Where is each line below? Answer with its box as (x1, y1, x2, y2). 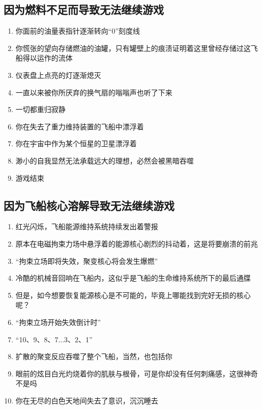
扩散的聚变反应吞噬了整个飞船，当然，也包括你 (15, 351, 172, 362)
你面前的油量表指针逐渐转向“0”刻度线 (15, 25, 140, 36)
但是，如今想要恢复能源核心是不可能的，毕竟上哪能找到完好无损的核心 (15, 289, 251, 300)
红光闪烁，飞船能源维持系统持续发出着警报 (15, 221, 158, 232)
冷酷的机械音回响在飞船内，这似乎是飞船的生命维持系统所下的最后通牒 (15, 272, 251, 283)
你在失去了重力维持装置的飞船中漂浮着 (15, 121, 144, 131)
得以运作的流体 (22, 52, 73, 63)
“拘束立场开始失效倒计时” (15, 316, 101, 327)
